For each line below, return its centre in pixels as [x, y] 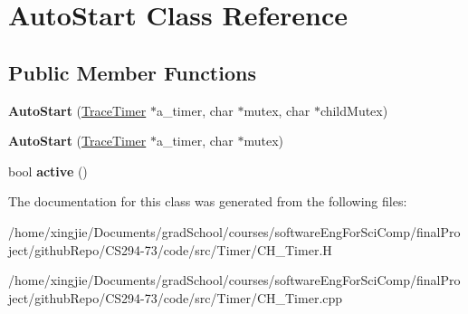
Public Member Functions [132, 72]
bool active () [48, 171]
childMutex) [354, 110]
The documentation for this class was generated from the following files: [208, 201]
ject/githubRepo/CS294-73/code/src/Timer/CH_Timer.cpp [176, 297]
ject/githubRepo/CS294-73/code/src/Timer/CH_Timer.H [170, 249]
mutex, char [277, 110]
